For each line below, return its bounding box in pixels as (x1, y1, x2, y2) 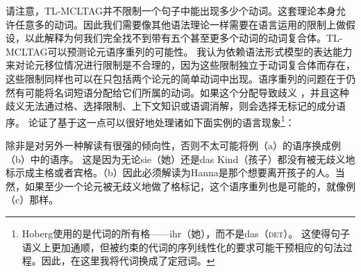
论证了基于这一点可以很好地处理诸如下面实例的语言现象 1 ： (28, 112, 295, 129)
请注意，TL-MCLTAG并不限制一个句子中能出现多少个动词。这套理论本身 (6, 3, 337, 17)
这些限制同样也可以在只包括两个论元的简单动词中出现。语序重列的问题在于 (6, 71, 346, 85)
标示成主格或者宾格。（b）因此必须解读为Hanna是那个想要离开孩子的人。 (6, 165, 335, 180)
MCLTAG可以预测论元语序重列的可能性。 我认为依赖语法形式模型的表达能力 (6, 44, 353, 58)
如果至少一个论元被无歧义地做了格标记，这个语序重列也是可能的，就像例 (24, 178, 355, 193)
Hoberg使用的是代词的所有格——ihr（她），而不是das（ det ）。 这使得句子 (22, 226, 350, 240)
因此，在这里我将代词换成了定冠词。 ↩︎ (41, 253, 215, 268)
